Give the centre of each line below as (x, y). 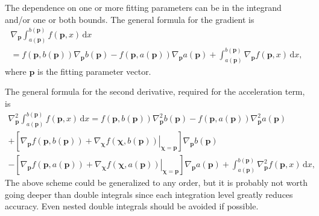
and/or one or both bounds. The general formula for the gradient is (130, 19)
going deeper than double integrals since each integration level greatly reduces (149, 194)
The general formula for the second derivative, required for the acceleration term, (155, 91)
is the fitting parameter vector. (94, 71)
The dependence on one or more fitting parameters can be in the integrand (143, 7)
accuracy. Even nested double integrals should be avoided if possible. (132, 206)
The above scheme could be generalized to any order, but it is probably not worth (156, 183)
